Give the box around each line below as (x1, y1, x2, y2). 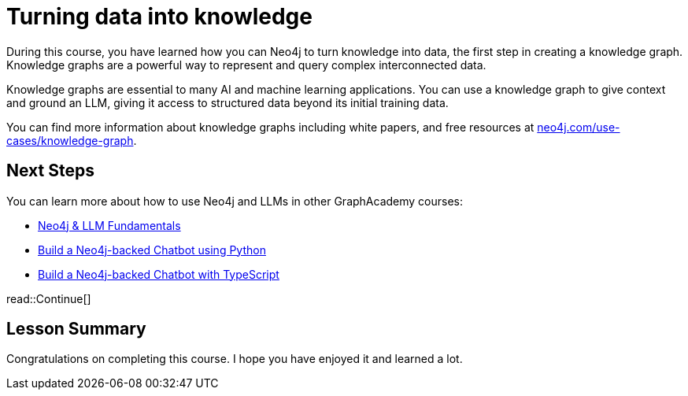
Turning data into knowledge (6, 3, 313, 30)
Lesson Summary (6, 319, 146, 339)
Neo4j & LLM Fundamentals (38, 218, 181, 232)
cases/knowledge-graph (6, 133, 134, 147)
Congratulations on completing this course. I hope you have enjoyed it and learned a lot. (6, 352, 463, 366)
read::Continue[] (6, 291, 91, 305)
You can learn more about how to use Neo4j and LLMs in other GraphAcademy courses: (6, 194, 464, 208)
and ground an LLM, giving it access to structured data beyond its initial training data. (6, 95, 449, 109)
